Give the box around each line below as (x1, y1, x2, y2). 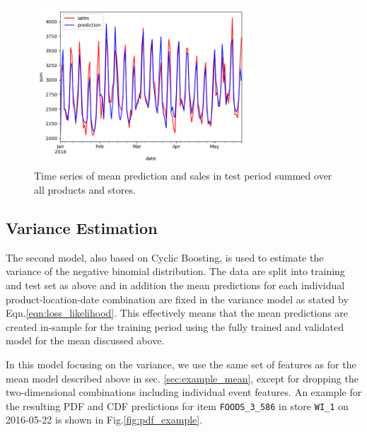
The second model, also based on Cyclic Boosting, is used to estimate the (6, 250, 324, 264)
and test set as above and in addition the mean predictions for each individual (6, 277, 345, 292)
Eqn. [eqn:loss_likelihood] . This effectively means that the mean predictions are (6, 305, 349, 320)
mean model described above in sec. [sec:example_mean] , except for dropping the (6, 370, 359, 385)
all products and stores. (34, 182, 136, 197)
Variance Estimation (6, 216, 158, 238)
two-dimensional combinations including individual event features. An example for (6, 385, 362, 399)
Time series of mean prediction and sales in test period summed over (34, 168, 332, 183)
